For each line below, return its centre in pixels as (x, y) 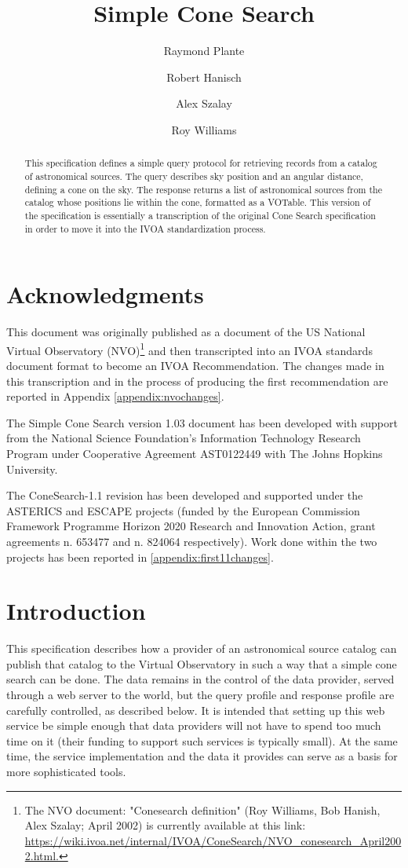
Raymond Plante (204, 51)
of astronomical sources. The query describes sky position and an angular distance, (194, 176)
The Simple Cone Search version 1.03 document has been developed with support (202, 422)
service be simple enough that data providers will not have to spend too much (194, 725)
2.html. (42, 856)
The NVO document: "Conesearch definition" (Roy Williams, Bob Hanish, (202, 809)
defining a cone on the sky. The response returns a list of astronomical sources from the (203, 189)
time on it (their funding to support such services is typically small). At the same (202, 740)
